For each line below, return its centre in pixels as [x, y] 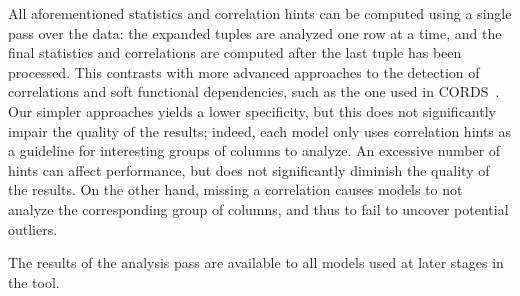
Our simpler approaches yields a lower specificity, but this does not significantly [252, 110]
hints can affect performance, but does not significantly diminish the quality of [249, 169]
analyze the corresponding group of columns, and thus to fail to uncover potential [258, 208]
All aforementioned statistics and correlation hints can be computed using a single [260, 13]
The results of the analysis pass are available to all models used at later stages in [256, 262]
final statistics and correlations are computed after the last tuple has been [235, 52]
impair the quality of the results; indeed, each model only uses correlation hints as [260, 130]
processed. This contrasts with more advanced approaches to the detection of [244, 71]
